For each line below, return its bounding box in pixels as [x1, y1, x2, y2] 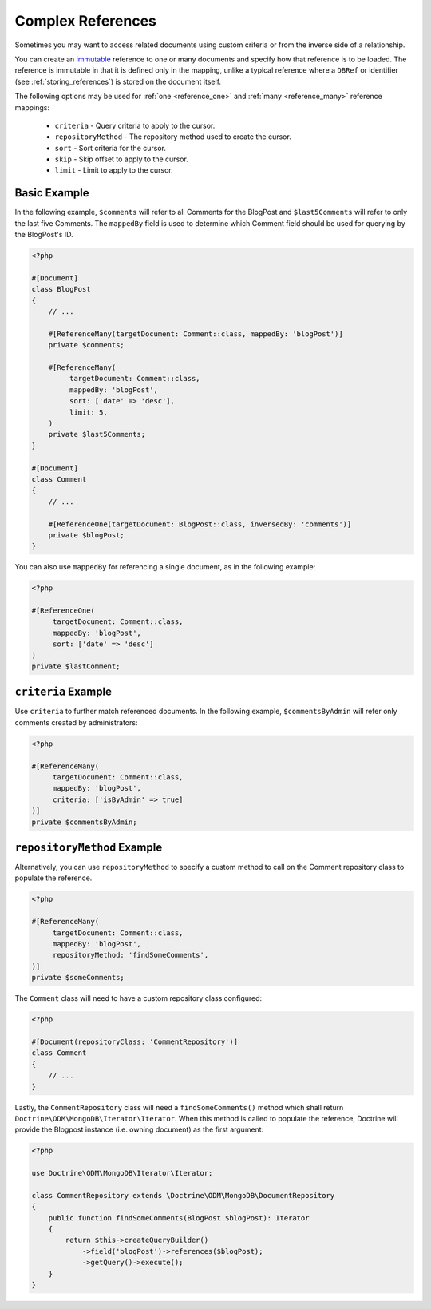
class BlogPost [31, 284, 91, 294]
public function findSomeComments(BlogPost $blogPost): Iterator [48, 1213, 310, 1222]
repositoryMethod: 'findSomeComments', [52, 950, 209, 960]
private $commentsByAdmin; [31, 817, 137, 827]
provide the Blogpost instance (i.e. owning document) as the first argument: [14, 1125, 264, 1134]
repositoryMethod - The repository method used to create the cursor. [54, 132, 291, 141]
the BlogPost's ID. [14, 230, 73, 240]
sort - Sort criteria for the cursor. [54, 143, 167, 153]
